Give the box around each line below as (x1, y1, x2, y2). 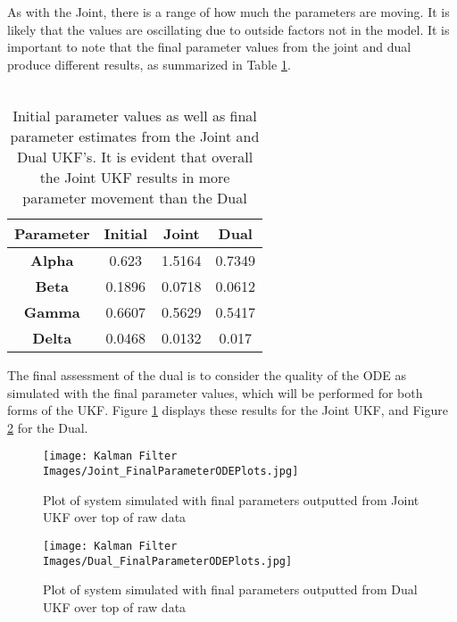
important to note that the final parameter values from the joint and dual (7, 37, 411, 56)
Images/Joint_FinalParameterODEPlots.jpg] (43, 465, 299, 477)
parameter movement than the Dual (22, 187, 247, 208)
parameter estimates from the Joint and (10, 125, 260, 146)
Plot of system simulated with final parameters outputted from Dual (43, 580, 418, 599)
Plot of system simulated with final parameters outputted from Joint (43, 490, 420, 509)
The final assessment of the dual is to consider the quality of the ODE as (7, 365, 406, 384)
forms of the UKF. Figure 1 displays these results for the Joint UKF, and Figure (7, 401, 448, 419)
